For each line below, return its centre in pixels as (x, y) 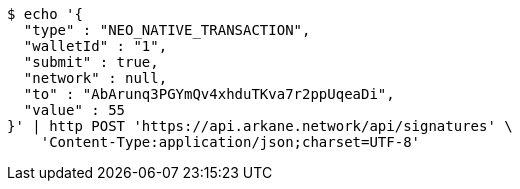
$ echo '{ (45, 14)
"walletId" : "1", (95, 46)
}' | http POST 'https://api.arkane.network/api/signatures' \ (260, 126)
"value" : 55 (74, 110)
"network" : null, (95, 78)
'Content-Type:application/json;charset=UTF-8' (230, 142)
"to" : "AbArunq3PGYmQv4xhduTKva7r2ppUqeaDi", (209, 94)
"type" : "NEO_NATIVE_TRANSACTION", (167, 30)
